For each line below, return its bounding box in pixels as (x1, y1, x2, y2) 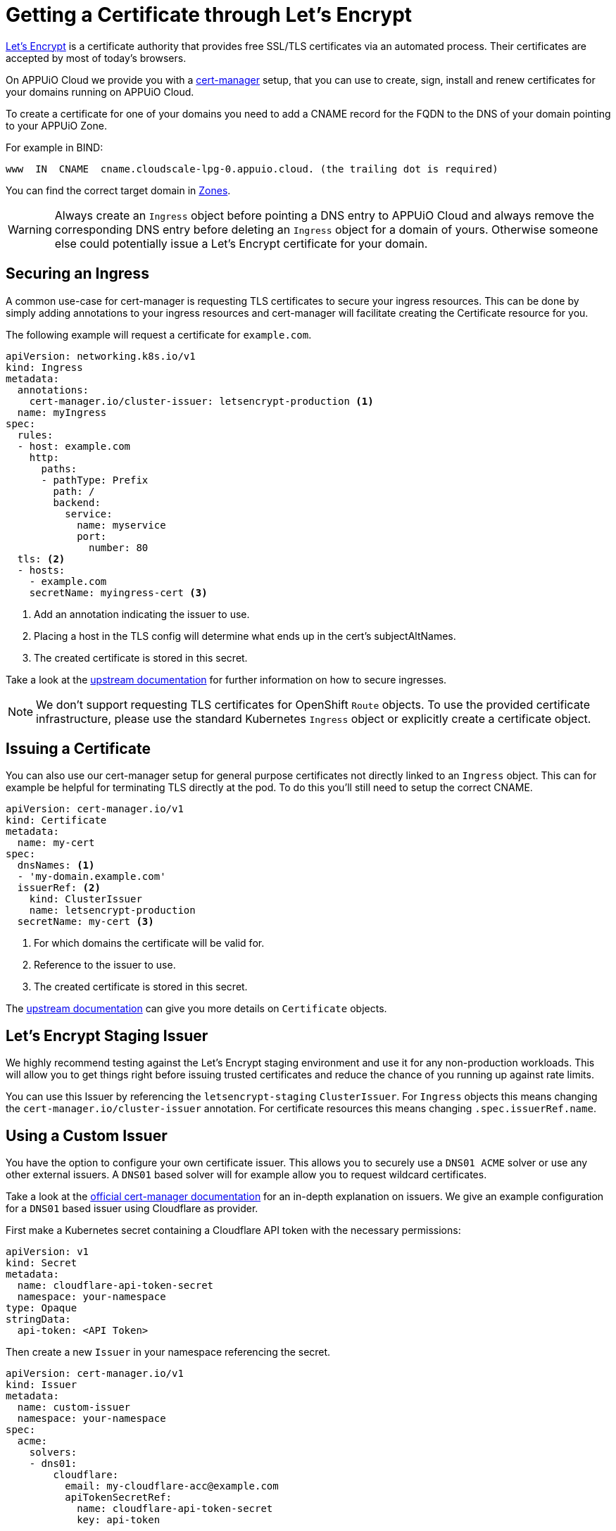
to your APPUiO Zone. (6, 119, 107, 132)
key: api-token (77, 1514, 161, 1526)
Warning (8, 222, 52, 237)
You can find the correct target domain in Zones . (6, 184, 231, 196)
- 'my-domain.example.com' (17, 871, 166, 883)
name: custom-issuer (17, 1401, 131, 1413)
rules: (17, 429, 54, 441)
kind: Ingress (6, 361, 83, 373)
